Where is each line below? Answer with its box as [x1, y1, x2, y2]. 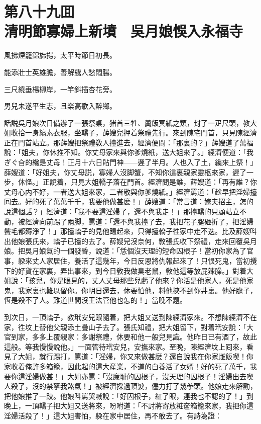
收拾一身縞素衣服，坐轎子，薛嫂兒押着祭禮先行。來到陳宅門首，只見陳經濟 [11, 127, 257, 138]
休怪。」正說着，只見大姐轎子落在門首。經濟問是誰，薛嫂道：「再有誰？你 [18, 177, 257, 187]
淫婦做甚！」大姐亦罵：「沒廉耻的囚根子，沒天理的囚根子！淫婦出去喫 [25, 371, 253, 381]
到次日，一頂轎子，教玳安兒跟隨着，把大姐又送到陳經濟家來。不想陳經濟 [4, 311, 243, 322]
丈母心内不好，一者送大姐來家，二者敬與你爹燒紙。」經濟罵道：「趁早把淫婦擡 [4, 186, 257, 197]
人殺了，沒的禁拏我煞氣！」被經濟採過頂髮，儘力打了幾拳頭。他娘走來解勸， [4, 381, 257, 391]
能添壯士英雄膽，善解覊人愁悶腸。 [4, 66, 116, 77]
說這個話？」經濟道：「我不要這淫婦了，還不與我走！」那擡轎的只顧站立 [4, 206, 239, 217]
